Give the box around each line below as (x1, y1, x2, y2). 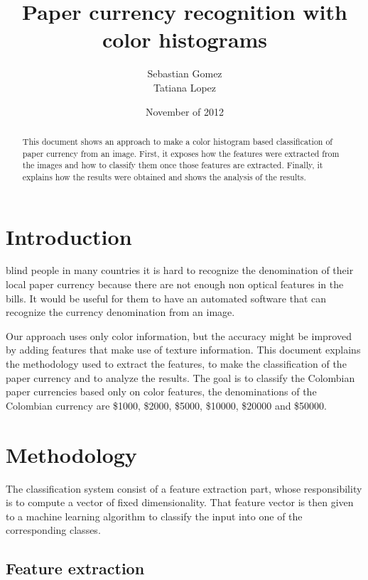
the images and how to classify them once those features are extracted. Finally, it (22, 159, 323, 171)
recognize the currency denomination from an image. (6, 305, 235, 319)
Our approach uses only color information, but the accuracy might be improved (6, 328, 352, 343)
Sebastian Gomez (147, 66, 222, 81)
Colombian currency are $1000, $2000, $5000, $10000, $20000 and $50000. (6, 398, 328, 412)
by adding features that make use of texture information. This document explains (6, 342, 361, 357)
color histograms (102, 25, 268, 54)
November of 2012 (145, 104, 224, 119)
